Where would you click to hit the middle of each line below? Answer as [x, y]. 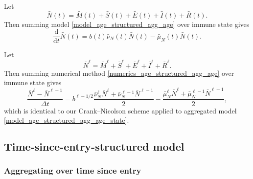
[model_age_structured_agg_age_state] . [67, 120]
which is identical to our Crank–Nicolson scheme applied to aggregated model [120, 110]
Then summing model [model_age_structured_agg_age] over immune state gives [127, 24]
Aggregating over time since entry [73, 170]
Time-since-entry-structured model [94, 146]
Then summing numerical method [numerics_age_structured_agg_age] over [119, 73]
